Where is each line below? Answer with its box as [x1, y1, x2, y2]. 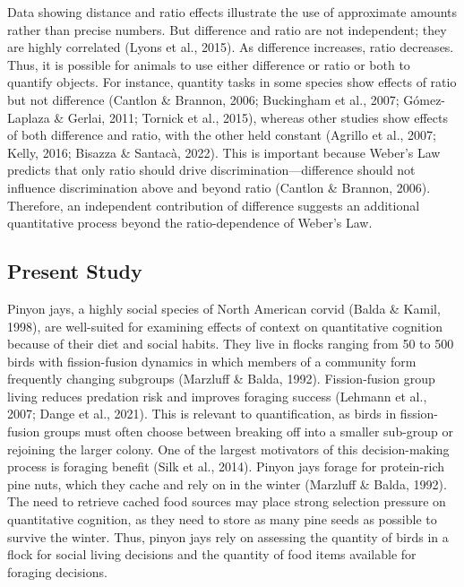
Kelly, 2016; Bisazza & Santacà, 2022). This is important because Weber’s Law [7, 142, 441, 161]
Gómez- [403, 90, 446, 108]
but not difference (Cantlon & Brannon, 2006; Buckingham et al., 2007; [7, 90, 400, 108]
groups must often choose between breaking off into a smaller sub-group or [43, 422, 454, 441]
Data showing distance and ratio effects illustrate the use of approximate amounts [7, 3, 458, 21]
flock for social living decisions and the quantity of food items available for [7, 545, 417, 564]
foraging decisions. [7, 562, 107, 581]
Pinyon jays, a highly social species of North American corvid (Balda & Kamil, [7, 298, 441, 317]
